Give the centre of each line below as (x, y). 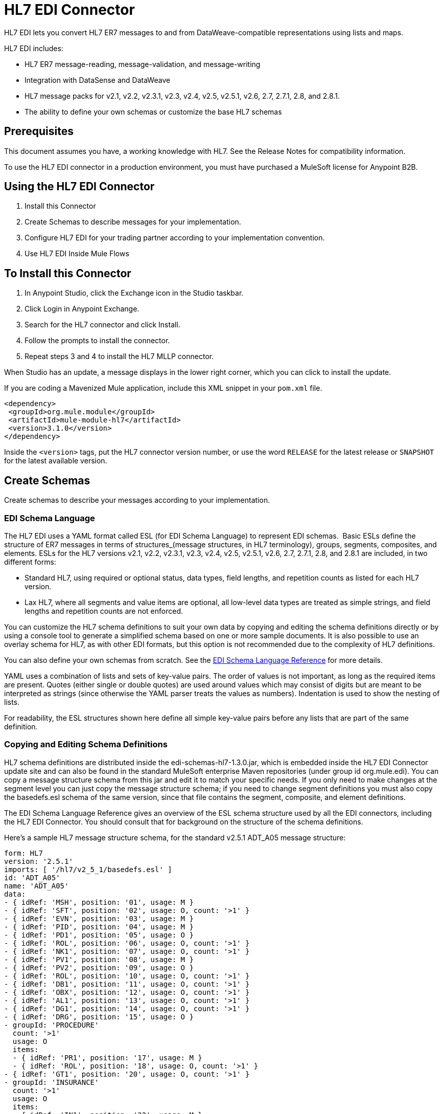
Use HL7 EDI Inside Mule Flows (77, 254)
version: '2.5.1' (39, 861)
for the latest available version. (56, 461)
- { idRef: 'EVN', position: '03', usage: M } (99, 918)
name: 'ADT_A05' (37, 886)
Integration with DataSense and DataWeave (98, 80)
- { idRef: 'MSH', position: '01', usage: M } (99, 902)
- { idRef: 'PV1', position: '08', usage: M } (99, 959)
